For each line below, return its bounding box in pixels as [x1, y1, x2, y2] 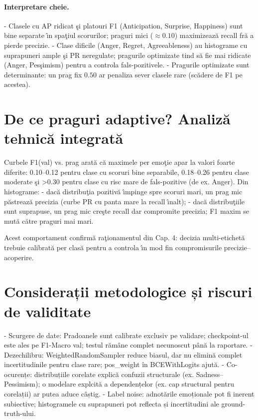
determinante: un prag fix [4, 69, 82, 79]
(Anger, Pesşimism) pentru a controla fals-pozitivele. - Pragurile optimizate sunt [4, 59, 250, 70]
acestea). [4, 79, 30, 89]
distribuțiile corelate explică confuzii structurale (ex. [34, 369, 194, 379]
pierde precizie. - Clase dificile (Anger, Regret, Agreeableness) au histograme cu [4, 39, 248, 50]
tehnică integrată [4, 128, 124, 148]
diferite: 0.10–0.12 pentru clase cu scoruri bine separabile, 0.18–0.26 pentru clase [4, 166, 249, 177]
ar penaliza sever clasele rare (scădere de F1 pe [99, 69, 243, 79]
